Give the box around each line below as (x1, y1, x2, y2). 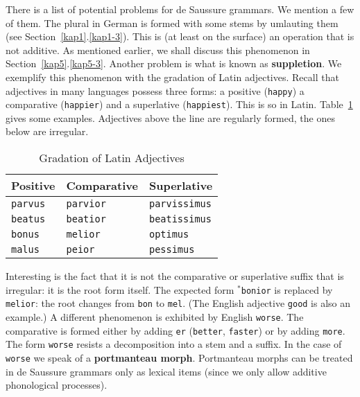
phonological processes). (6, 378, 108, 392)
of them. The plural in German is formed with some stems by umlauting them (6, 15, 338, 30)
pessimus (148, 244, 195, 256)
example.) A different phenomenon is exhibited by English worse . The (6, 309, 304, 324)
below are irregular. (6, 124, 89, 139)
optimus (148, 229, 189, 240)
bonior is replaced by (241, 282, 333, 297)
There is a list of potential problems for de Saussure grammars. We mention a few (6, 2, 354, 16)
